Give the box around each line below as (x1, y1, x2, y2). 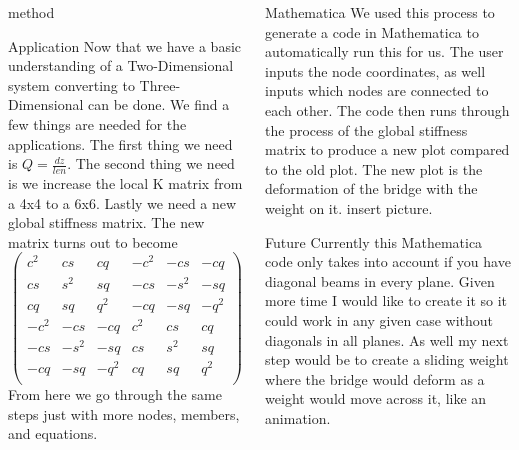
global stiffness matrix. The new (8, 212, 205, 233)
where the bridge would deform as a (265, 368, 485, 389)
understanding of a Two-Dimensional (8, 55, 234, 76)
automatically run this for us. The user (265, 41, 504, 62)
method (8, 2, 55, 22)
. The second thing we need (67, 153, 235, 174)
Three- (139, 74, 181, 95)
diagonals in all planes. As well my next (265, 329, 509, 350)
